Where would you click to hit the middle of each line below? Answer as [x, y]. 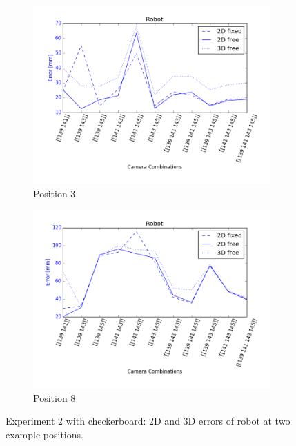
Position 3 [55, 193]
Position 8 [55, 397]
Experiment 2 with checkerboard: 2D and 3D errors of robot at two [148, 421]
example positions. [45, 434]
